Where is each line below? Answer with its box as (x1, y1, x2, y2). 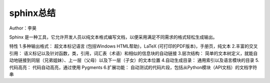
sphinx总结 (9, 7, 56, 18)
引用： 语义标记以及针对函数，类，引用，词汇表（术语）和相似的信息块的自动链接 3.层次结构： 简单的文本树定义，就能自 (9, 50, 258, 56)
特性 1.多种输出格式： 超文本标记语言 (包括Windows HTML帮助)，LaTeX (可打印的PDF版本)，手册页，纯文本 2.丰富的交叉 (9, 43, 258, 49)
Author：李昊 (9, 25, 37, 31)
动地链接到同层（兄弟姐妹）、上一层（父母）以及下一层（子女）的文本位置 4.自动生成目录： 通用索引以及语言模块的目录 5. (9, 57, 259, 63)
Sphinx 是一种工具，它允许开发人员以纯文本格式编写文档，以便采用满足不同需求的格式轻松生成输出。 (9, 34, 217, 40)
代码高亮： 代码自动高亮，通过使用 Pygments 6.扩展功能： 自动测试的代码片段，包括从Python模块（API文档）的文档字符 (9, 64, 257, 70)
